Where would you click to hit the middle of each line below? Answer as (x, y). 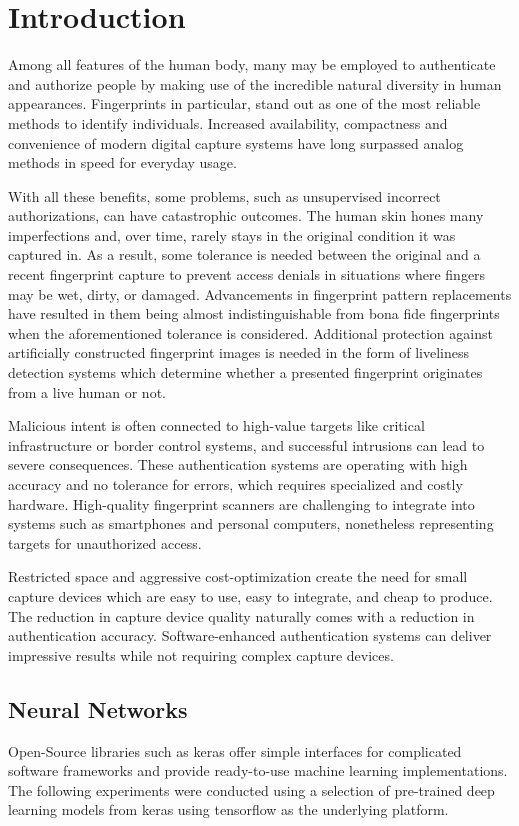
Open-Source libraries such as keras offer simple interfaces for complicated (235, 750)
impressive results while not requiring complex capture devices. (201, 654)
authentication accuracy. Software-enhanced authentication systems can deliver (250, 635)
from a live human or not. (87, 391)
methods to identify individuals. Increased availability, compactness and (228, 122)
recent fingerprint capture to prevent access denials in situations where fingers (247, 274)
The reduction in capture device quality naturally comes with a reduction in (241, 615)
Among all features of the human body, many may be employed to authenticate (252, 64)
